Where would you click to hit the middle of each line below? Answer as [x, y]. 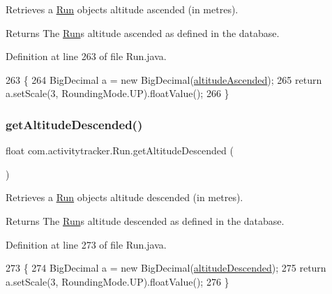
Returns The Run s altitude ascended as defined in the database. [143, 32]
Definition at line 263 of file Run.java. [86, 56]
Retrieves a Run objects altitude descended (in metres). [124, 197]
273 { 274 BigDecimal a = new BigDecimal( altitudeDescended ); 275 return [166, 268]
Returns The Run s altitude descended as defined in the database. [145, 220]
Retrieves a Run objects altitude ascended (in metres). [122, 9]
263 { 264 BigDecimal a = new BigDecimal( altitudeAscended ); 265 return [164, 79]
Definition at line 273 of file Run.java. [86, 244]
